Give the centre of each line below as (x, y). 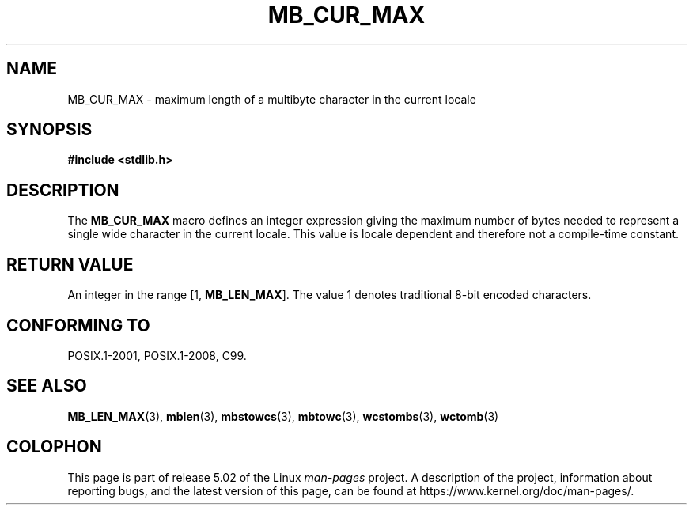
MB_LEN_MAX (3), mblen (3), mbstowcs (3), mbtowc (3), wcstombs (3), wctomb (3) (283, 416)
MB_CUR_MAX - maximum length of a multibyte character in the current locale (272, 99)
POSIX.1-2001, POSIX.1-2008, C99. (157, 355)
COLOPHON (54, 447)
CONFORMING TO (78, 325)
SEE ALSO (47, 386)
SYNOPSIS (49, 130)
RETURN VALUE (70, 264)
